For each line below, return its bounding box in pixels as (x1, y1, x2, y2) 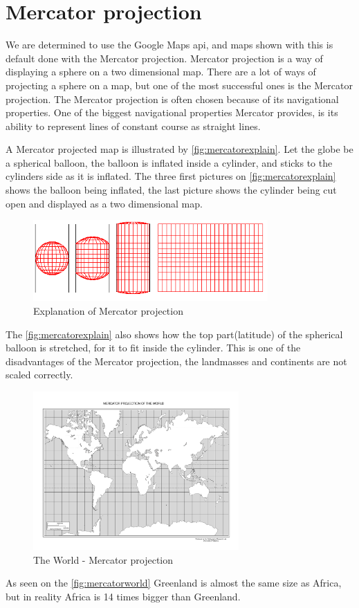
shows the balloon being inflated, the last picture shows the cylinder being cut (6, 183, 337, 197)
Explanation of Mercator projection (33, 303, 183, 317)
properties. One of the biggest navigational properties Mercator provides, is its (6, 105, 338, 120)
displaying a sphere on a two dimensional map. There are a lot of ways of (6, 64, 316, 79)
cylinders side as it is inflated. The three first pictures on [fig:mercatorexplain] (6, 169, 336, 183)
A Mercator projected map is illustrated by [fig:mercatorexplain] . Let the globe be (6, 142, 353, 156)
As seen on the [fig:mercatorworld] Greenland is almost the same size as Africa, (6, 575, 342, 590)
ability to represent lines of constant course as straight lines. (6, 118, 261, 133)
